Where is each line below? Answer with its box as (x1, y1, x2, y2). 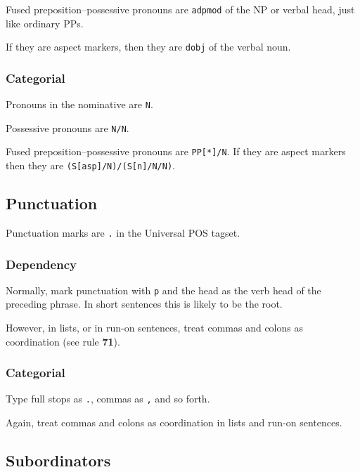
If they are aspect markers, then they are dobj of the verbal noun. (6, 39, 291, 54)
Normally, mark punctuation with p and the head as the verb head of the (6, 282, 321, 297)
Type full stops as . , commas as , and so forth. (6, 391, 210, 406)
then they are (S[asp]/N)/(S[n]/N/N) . (6, 158, 176, 173)
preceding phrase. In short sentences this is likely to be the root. (6, 296, 283, 311)
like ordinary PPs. (6, 15, 84, 30)
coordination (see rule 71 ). (6, 334, 120, 348)
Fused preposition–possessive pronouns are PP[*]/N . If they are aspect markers (6, 144, 346, 159)
